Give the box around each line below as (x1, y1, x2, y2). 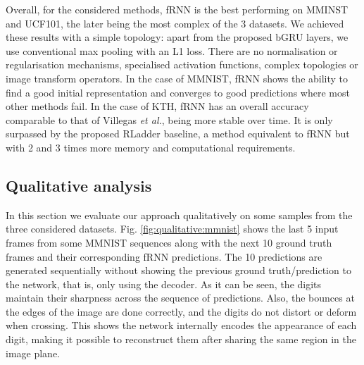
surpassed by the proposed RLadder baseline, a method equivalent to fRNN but (6, 126, 350, 141)
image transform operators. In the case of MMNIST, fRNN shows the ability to (6, 70, 349, 85)
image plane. (6, 345, 60, 360)
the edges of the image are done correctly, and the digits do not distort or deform (6, 304, 357, 318)
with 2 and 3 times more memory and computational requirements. (6, 140, 296, 154)
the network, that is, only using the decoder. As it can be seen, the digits (6, 276, 322, 291)
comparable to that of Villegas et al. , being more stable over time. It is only (6, 112, 333, 127)
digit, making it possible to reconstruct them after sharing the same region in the (6, 332, 356, 347)
